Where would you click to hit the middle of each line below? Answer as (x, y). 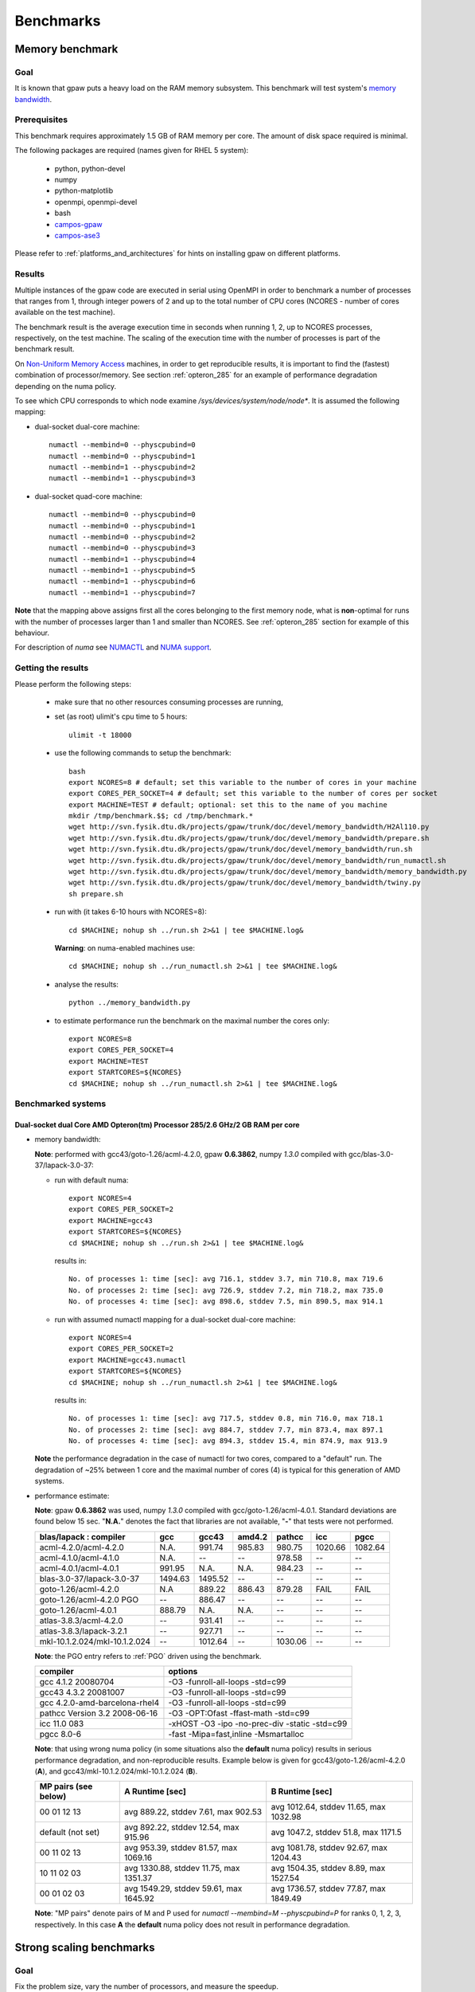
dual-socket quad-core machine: (88, 496)
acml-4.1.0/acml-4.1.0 (79, 1558)
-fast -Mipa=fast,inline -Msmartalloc (236, 1735)
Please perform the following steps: (73, 684)
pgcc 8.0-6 (60, 1735)
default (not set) (70, 1833)
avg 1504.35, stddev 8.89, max (328, 1868)
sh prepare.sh (96, 894)
